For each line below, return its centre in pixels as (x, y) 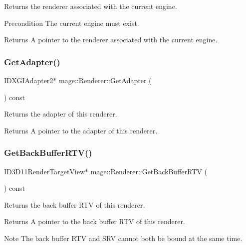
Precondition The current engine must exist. (72, 23)
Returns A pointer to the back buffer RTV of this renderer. (95, 221)
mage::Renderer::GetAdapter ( (105, 80)
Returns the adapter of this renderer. (61, 114)
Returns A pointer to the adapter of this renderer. (81, 130)
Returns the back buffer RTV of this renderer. (75, 204)
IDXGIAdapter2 (29, 80)
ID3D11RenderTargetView (45, 171)
